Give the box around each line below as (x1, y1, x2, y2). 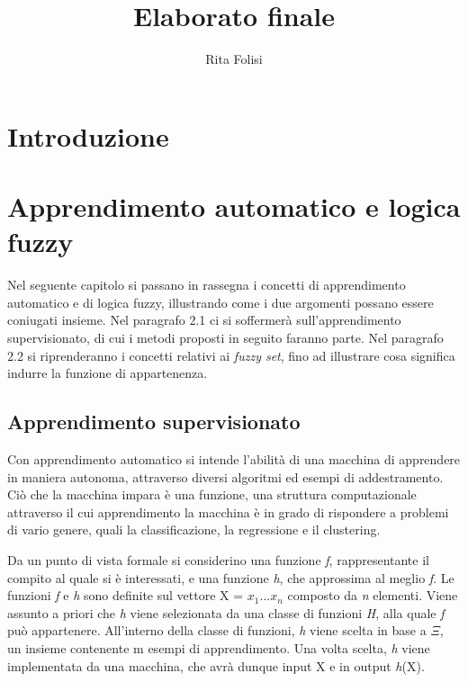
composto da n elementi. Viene (287, 586, 458, 605)
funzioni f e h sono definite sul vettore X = (7, 586, 244, 605)
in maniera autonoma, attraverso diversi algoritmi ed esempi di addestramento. (7, 467, 444, 486)
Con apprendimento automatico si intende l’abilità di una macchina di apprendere (7, 449, 461, 468)
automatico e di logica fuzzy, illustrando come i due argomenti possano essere (7, 292, 434, 311)
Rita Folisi (205, 49, 263, 68)
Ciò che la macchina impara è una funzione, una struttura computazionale (7, 485, 417, 504)
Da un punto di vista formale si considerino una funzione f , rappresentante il (7, 550, 429, 569)
